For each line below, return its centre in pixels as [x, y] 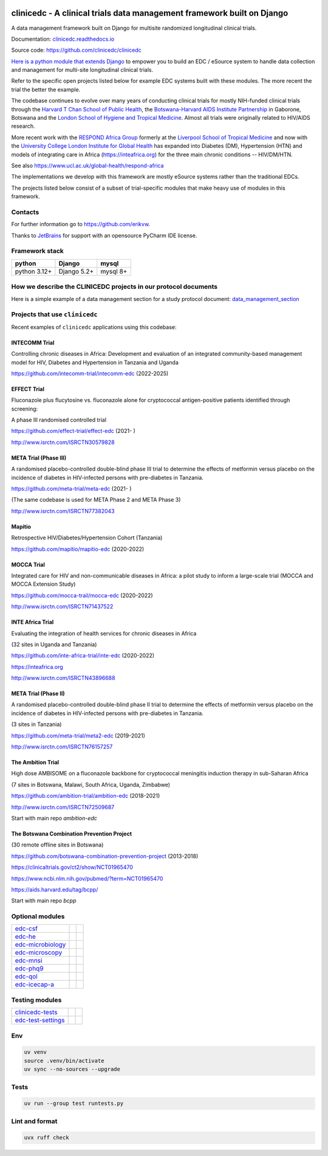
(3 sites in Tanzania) [36, 724]
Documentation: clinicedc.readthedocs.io [63, 39]
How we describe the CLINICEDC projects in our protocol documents [114, 287]
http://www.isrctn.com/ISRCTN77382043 [63, 511]
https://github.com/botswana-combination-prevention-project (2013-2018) [105, 856]
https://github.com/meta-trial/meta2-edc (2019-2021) [78, 735]
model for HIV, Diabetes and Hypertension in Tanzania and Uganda [95, 362]
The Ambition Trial [35, 763]
